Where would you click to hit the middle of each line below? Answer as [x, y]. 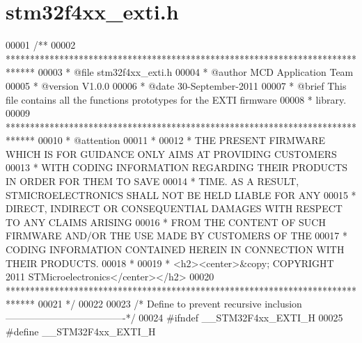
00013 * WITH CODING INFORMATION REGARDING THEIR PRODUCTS [177, 167]
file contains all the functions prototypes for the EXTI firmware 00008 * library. [176, 99]
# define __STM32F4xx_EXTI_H [81, 331]
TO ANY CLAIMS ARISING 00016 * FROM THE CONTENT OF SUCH [166, 222]
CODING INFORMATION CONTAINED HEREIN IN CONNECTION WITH [175, 249]
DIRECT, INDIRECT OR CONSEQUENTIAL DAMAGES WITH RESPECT [174, 208]
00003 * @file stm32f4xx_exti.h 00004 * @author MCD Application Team [196, 72]
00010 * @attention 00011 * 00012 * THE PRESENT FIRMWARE [182, 140]
